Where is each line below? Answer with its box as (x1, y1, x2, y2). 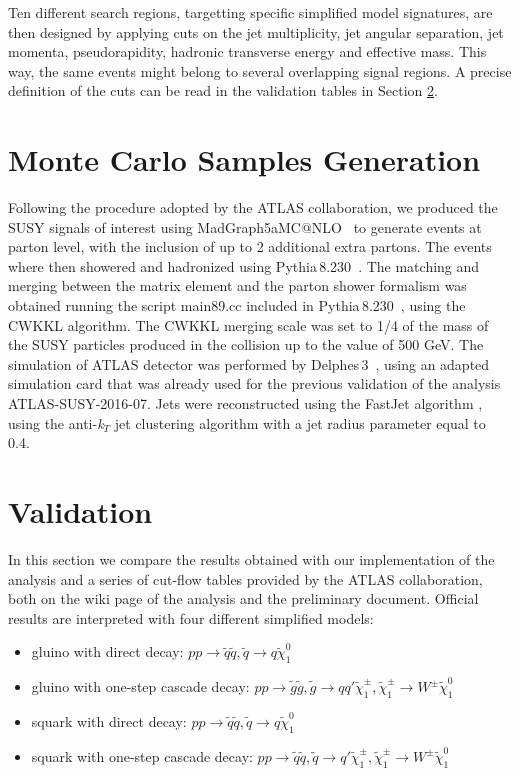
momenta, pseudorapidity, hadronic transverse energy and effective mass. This (8, 41, 487, 62)
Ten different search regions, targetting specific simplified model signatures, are (8, 2, 493, 22)
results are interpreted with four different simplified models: (8, 607, 374, 628)
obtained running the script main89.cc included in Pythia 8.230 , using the (8, 295, 466, 316)
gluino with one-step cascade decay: (31, 676, 250, 697)
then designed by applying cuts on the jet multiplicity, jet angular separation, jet (8, 21, 504, 42)
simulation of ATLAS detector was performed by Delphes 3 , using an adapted (8, 353, 490, 374)
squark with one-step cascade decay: (31, 745, 253, 766)
